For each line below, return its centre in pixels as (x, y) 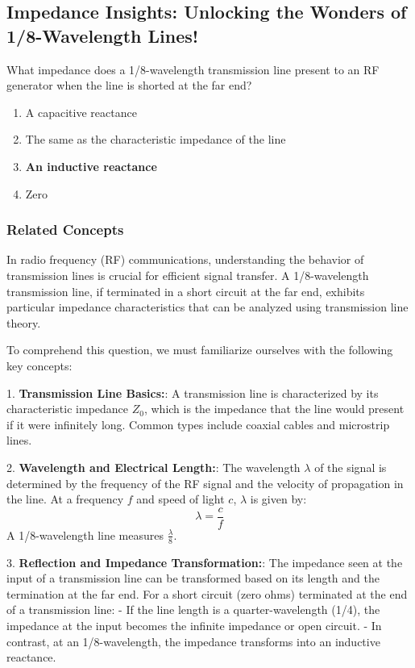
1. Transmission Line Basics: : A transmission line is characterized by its (193, 392)
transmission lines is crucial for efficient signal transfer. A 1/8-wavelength (188, 275)
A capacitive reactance (81, 112)
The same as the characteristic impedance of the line (156, 139)
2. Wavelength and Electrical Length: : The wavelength (154, 467)
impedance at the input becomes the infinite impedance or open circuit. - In (194, 625)
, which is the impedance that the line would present (274, 409)
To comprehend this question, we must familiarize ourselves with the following (200, 350)
